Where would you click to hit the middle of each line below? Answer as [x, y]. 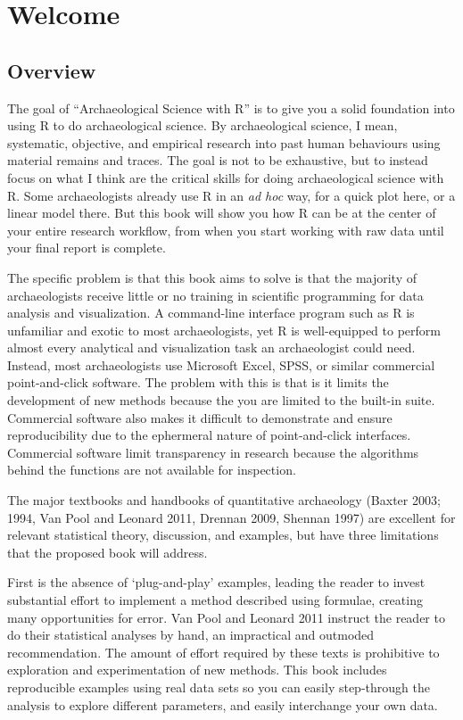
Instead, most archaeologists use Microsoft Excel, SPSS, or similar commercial [221, 364]
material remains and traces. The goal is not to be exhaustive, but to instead [218, 160]
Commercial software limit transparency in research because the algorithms [213, 452]
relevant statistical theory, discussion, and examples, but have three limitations [223, 535]
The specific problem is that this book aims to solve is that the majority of [212, 277]
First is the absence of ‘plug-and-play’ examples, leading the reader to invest [216, 582]
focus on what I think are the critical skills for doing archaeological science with [226, 177]
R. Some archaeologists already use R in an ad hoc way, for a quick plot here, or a [231, 195]
